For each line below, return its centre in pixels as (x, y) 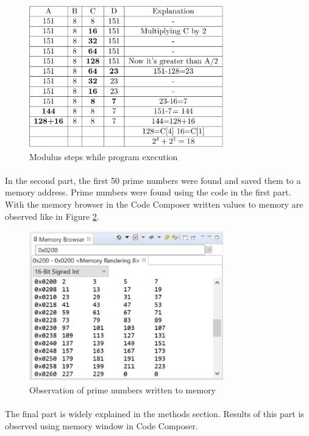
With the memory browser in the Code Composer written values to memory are (154, 204)
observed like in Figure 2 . (52, 216)
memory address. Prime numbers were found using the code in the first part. (148, 192)
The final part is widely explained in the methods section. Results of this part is (154, 414)
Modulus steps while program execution (104, 156)
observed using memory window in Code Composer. (101, 425)
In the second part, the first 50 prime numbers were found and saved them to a (153, 180)
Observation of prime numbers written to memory (123, 389)
